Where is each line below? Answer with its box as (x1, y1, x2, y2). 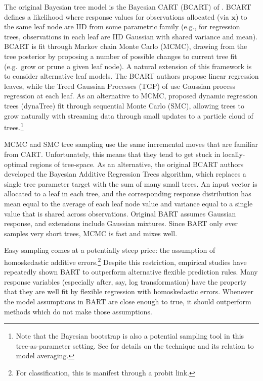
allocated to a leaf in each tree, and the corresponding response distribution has (4, 188, 251, 199)
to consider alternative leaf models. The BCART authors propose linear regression (4, 71, 259, 81)
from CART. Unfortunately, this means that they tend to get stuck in (4, 148, 221, 159)
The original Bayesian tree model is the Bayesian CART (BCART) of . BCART (4, 2, 251, 12)
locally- (223, 148, 245, 159)
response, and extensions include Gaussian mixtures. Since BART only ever (4, 218, 238, 229)
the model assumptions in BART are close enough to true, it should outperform (4, 296, 251, 306)
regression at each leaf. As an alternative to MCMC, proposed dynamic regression (4, 90, 258, 101)
